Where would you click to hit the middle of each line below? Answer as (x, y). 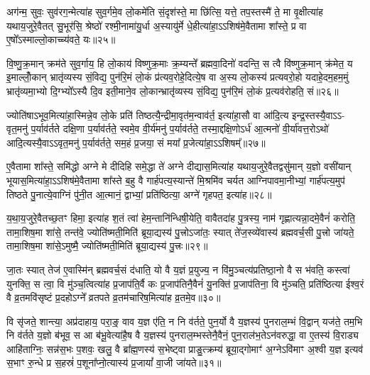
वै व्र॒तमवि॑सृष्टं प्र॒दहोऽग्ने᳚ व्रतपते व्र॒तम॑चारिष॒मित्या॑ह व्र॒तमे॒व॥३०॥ (114, 297)
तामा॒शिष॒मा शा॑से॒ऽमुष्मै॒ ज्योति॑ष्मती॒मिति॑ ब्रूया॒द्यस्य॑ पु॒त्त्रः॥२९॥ (107, 246)
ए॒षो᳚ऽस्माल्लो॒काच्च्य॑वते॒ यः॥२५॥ (61, 39)
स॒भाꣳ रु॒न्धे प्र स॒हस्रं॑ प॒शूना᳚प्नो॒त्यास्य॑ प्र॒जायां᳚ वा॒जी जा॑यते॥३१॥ (114, 363)
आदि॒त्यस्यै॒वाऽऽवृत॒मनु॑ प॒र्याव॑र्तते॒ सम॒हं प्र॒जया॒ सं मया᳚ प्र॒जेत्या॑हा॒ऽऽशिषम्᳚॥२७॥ (136, 142)
